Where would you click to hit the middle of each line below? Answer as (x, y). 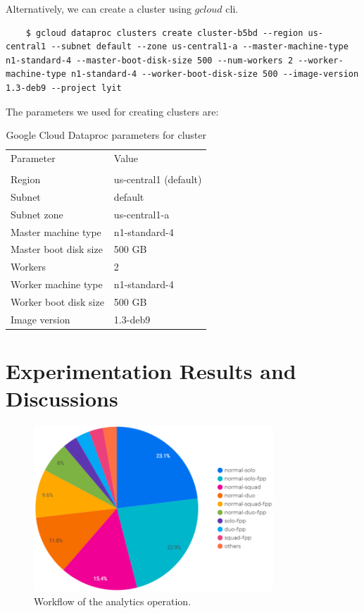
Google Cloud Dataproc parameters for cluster (106, 135)
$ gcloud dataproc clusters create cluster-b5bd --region (164, 33)
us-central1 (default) (158, 179)
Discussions (62, 398)
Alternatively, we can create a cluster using (99, 8)
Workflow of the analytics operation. (113, 601)
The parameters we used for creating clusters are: (112, 111)
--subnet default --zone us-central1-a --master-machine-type (200, 47)
